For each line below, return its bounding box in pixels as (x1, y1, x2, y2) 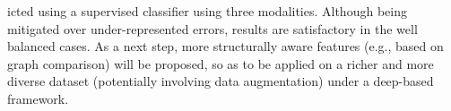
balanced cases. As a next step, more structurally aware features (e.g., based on (7, 37, 444, 55)
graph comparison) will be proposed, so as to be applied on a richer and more (7, 54, 434, 73)
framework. (7, 89, 69, 107)
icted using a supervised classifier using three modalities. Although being (7, 2, 407, 20)
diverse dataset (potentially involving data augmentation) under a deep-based (7, 72, 434, 90)
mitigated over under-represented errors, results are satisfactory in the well (7, 19, 418, 38)
